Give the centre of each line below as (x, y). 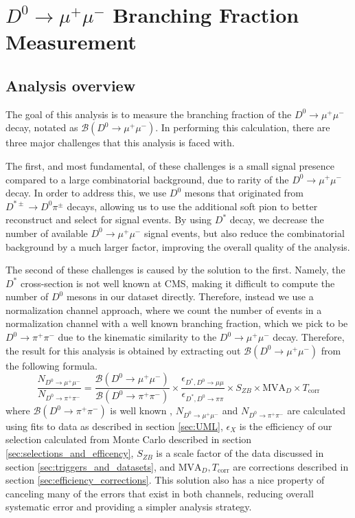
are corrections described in (291, 466)
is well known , (141, 410)
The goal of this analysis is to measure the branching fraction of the (149, 114)
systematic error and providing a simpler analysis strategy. (129, 507)
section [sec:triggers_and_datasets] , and (91, 466)
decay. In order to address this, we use (86, 193)
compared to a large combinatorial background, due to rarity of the (147, 179)
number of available (47, 233)
